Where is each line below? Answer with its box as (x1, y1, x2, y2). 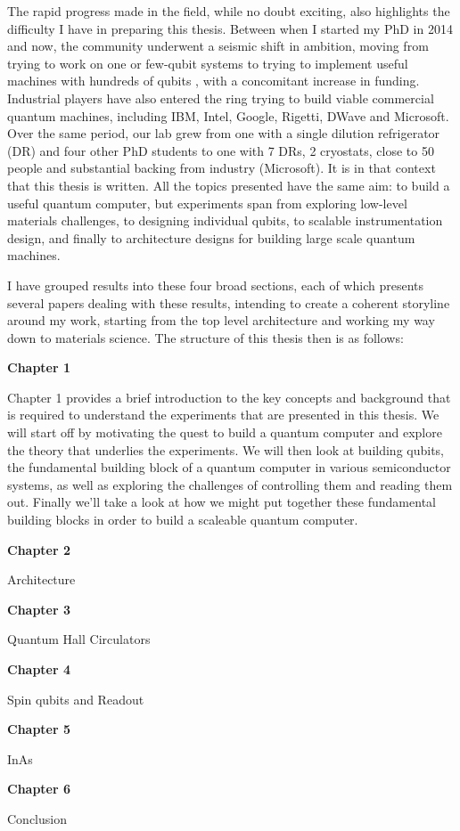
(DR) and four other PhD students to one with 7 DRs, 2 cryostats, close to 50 (7, 141, 434, 159)
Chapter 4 (7, 660, 71, 678)
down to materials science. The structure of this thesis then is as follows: (7, 328, 404, 346)
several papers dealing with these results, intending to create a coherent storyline (7, 293, 450, 312)
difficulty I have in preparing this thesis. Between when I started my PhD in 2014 (7, 19, 453, 37)
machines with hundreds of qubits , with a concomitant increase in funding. (7, 71, 420, 90)
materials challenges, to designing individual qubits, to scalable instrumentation (7, 211, 443, 230)
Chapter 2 (7, 540, 71, 558)
